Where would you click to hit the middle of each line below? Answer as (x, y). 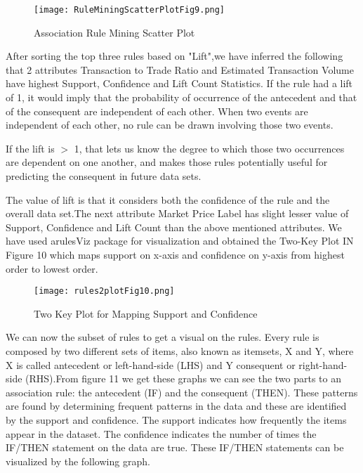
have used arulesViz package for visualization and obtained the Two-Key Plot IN (180, 241)
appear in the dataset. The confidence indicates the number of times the (161, 433)
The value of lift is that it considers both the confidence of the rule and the (168, 199)
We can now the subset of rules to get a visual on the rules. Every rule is (163, 337)
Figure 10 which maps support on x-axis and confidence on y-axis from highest (175, 254)
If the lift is (30, 148)
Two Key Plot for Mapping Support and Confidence (146, 313)
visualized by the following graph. (78, 461)
